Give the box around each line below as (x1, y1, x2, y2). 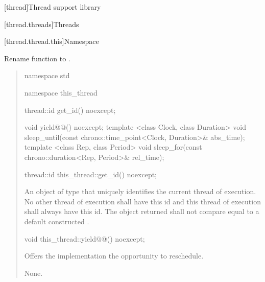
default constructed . (24, 216, 89, 226)
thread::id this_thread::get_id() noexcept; (24, 169, 157, 179)
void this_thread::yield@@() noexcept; (24, 233, 145, 244)
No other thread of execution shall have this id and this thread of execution (24, 196, 261, 206)
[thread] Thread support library (4, 2, 101, 12)
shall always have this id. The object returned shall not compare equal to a (24, 206, 259, 217)
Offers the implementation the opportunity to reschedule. (24, 250, 204, 261)
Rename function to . (4, 53, 70, 63)
